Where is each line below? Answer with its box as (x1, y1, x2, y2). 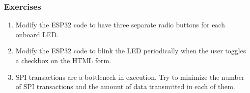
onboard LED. (15, 29, 59, 39)
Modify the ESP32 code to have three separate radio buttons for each (15, 20, 225, 30)
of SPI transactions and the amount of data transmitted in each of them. (15, 81, 235, 92)
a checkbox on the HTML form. (15, 55, 111, 65)
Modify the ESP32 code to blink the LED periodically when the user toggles (15, 46, 246, 56)
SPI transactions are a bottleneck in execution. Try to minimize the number (15, 71, 245, 82)
